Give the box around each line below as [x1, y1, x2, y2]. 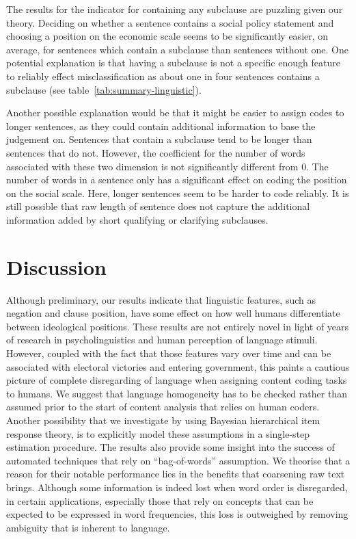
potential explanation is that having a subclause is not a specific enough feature [6, 55, 340, 70]
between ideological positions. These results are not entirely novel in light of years [6, 319, 349, 333]
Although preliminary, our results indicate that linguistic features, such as [6, 292, 316, 306]
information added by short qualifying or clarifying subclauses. [6, 212, 269, 226]
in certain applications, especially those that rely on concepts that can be [6, 493, 314, 508]
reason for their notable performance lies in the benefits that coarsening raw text [6, 466, 345, 481]
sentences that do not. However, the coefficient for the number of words [6, 145, 305, 159]
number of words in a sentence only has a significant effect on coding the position [6, 172, 347, 187]
